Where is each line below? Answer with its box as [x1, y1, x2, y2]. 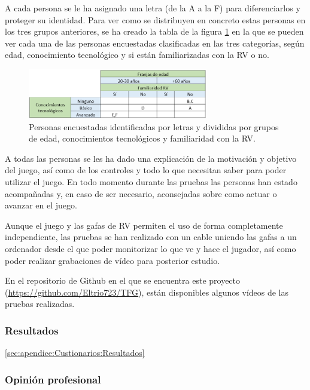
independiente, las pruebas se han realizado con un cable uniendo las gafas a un [5, 231, 297, 243]
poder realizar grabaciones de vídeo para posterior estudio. [5, 254, 220, 266]
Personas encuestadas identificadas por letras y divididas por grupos [29, 120, 279, 133]
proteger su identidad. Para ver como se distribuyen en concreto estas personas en [5, 13, 306, 26]
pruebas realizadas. [5, 297, 75, 310]
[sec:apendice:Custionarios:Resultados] [5, 346, 145, 359]
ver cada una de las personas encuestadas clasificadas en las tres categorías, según [5, 36, 305, 49]
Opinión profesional [5, 371, 101, 386]
